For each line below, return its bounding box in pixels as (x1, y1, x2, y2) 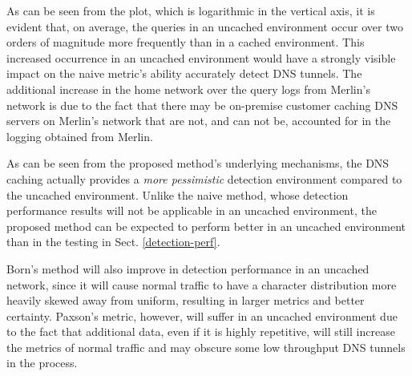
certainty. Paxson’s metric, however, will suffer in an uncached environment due (6, 307, 398, 324)
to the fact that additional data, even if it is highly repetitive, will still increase (6, 323, 395, 340)
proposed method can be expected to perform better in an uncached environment (6, 217, 406, 234)
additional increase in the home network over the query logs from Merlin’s (6, 80, 370, 97)
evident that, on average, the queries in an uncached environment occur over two (6, 18, 403, 34)
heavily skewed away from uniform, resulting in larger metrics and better (6, 292, 365, 309)
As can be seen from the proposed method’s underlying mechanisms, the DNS (6, 155, 390, 172)
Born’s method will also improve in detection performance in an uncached (6, 260, 370, 277)
